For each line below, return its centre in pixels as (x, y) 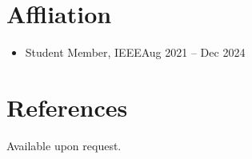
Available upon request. (64, 145)
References (67, 107)
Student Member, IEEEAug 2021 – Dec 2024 (135, 52)
